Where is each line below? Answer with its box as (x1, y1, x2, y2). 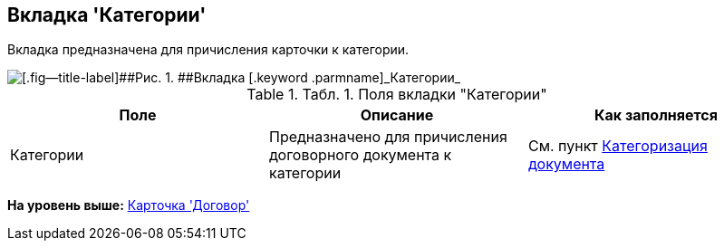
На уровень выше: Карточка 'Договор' (7, 197, 250, 214)
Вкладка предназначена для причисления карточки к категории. (7, 42, 410, 58)
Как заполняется (594, 106, 718, 125)
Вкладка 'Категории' (7, 4, 207, 26)
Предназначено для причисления (268, 128, 507, 147)
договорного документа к (268, 146, 452, 165)
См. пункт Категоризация (527, 137, 708, 156)
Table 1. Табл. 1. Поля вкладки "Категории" (246, 85, 547, 104)
